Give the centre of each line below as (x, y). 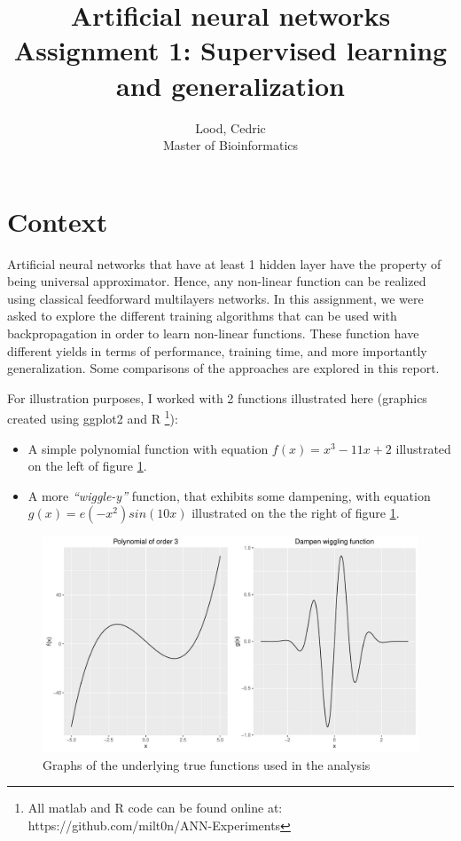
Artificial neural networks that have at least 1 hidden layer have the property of (224, 263)
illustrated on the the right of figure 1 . (296, 513)
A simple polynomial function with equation (148, 448)
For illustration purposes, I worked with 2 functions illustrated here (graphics (217, 397)
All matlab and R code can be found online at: (155, 808)
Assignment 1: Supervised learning (230, 50)
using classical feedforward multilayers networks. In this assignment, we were (215, 298)
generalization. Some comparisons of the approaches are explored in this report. (223, 368)
